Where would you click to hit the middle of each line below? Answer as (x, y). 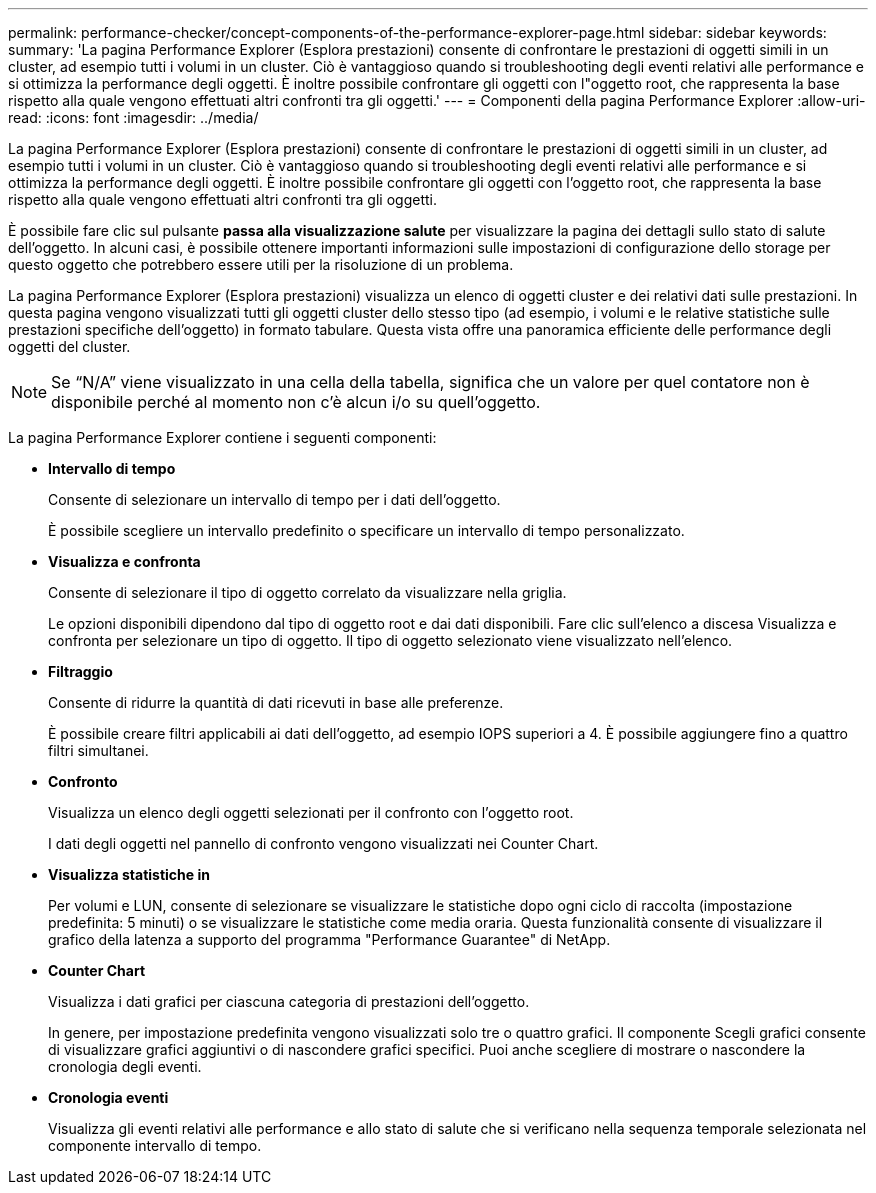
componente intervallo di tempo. (155, 1145)
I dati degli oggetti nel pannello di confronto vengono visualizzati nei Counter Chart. (323, 843)
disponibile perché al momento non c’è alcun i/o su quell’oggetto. (296, 402)
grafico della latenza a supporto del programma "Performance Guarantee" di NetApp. (329, 939)
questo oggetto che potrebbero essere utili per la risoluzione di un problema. (261, 264)
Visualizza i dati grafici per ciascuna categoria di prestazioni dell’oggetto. (289, 1001)
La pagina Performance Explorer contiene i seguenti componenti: (222, 437)
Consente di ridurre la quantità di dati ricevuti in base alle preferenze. (276, 702)
